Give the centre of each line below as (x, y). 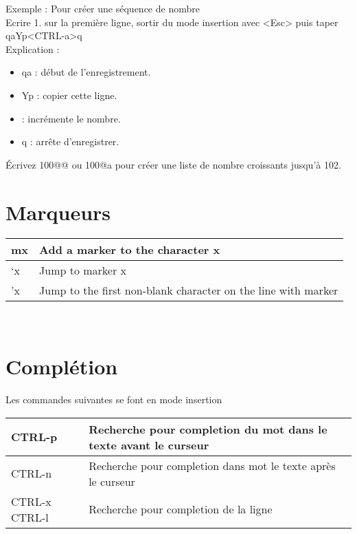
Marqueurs (58, 212)
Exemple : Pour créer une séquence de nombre (103, 8)
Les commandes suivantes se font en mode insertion (114, 399)
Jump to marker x (83, 270)
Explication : (33, 49)
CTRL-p (34, 437)
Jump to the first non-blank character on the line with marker (189, 290)
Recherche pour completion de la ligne (181, 509)
